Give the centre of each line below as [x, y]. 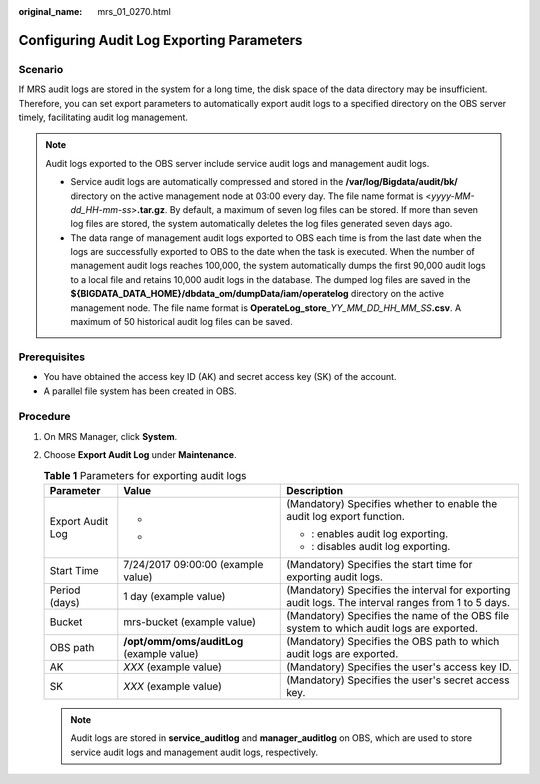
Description [315, 490]
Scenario [41, 69]
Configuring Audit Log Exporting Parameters [160, 40]
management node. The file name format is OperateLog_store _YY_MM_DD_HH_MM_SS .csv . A [266, 307]
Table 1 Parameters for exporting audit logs [145, 475]
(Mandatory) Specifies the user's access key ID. [399, 667]
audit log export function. [345, 516]
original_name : [50, 11]
